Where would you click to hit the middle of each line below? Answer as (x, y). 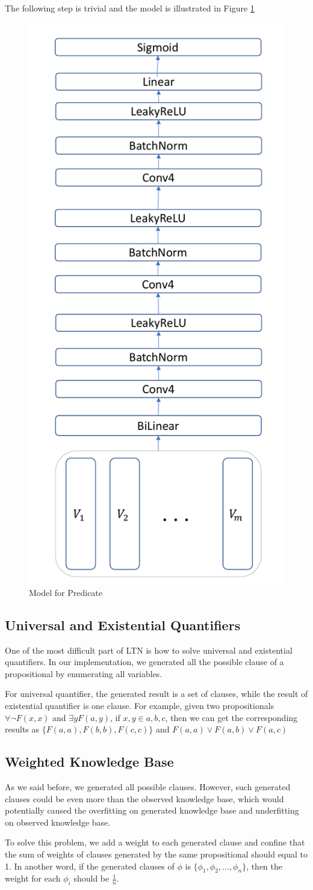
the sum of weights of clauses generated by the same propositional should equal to (156, 854)
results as (22, 729)
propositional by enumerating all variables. (84, 673)
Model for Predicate (66, 592)
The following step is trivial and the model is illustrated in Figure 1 (130, 8)
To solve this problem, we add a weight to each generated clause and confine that (155, 842)
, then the (265, 866)
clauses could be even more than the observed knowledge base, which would (144, 798)
